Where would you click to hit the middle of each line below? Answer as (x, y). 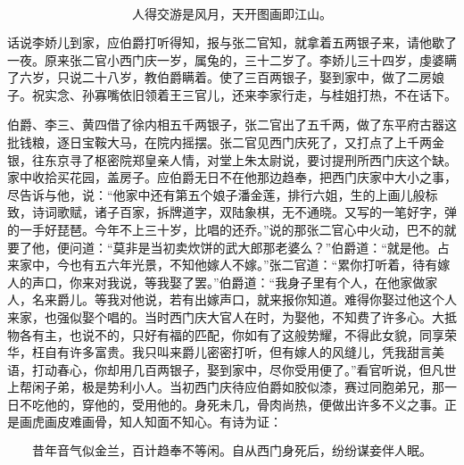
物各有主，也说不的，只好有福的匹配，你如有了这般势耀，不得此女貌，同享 (226, 334)
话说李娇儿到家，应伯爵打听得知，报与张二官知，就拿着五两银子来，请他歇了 (232, 42)
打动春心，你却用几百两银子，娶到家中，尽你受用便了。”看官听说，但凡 (238, 369)
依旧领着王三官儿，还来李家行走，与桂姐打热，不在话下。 (288, 94)
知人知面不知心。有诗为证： (200, 422)
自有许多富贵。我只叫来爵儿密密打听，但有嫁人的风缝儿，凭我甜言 (238, 352)
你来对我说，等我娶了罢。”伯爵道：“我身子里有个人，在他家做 (247, 282)
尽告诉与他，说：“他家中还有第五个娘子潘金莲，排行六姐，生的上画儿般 (216, 194)
